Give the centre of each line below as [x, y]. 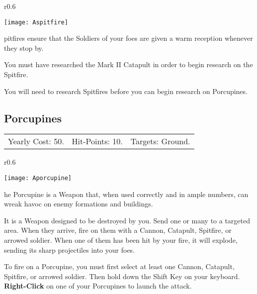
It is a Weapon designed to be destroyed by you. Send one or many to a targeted [127, 220]
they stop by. [24, 48]
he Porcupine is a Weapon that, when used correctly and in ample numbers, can [126, 194]
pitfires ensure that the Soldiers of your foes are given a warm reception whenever [128, 38]
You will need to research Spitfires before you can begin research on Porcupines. [126, 91]
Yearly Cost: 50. [36, 141]
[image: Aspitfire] [36, 22]
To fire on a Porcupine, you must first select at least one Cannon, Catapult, [119, 266]
